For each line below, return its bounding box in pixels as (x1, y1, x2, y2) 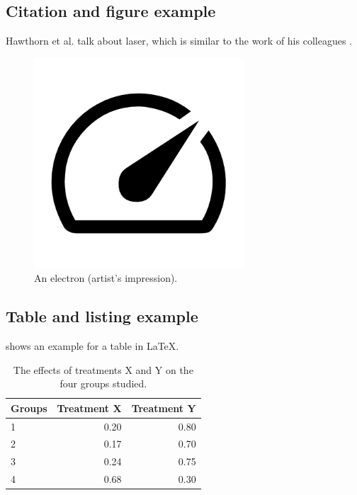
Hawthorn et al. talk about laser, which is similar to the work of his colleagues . (6, 33, 352, 48)
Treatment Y (131, 400, 196, 415)
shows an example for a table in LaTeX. (6, 338, 179, 353)
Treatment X (57, 400, 122, 415)
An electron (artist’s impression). (34, 271, 178, 285)
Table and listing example (6, 305, 198, 327)
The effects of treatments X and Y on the (13, 362, 193, 377)
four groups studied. (59, 376, 147, 391)
